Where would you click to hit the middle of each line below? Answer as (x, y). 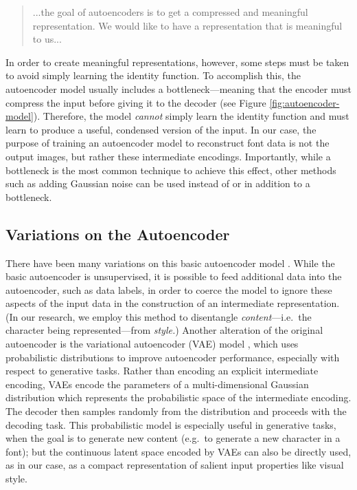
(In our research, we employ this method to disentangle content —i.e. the (159, 316)
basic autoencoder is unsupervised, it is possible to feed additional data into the (174, 276)
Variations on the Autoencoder (118, 234)
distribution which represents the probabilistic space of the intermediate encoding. (178, 397)
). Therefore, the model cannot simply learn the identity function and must (191, 116)
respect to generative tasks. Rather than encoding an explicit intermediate (162, 371)
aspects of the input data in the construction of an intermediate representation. (173, 303)
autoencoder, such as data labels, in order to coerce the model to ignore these (169, 289)
